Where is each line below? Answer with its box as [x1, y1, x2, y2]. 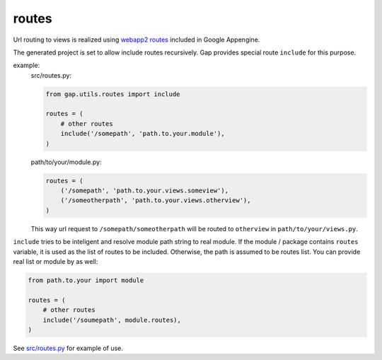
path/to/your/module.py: [30, 158, 102, 166]
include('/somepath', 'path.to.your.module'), [60, 129, 226, 138]
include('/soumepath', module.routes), [42, 315, 182, 324]
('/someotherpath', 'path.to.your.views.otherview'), [60, 197, 251, 204]
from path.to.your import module [28, 276, 144, 284]
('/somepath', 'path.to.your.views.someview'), [60, 187, 229, 194]
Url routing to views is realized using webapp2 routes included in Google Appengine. [13, 35, 260, 44]
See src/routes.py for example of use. [13, 344, 124, 352]
